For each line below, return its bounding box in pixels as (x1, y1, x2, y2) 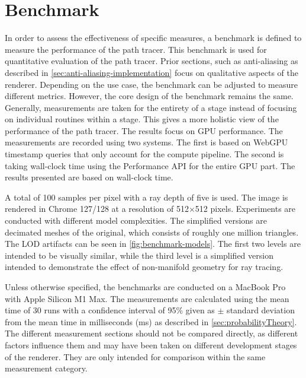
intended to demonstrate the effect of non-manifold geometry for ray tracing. (5, 261, 284, 273)
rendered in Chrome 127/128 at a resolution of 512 (5, 202, 189, 215)
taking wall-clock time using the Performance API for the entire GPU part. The (5, 159, 295, 171)
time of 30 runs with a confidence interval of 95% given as (5, 304, 215, 316)
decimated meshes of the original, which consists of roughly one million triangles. (5, 225, 299, 238)
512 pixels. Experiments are (195, 202, 296, 215)
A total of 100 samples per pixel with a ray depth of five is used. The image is (5, 190, 288, 203)
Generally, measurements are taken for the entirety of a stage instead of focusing (5, 101, 297, 113)
